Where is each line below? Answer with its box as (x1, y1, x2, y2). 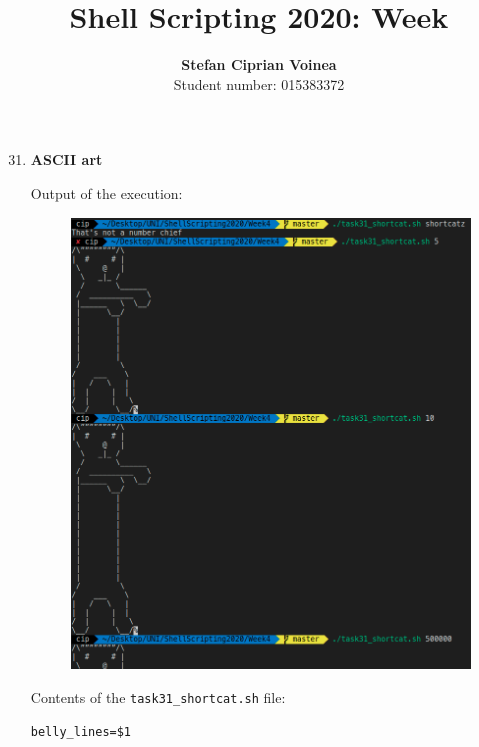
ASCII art (30, 149, 103, 170)
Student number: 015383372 (173, 73, 345, 94)
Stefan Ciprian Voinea (181, 54, 337, 75)
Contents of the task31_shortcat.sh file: (30, 686, 286, 707)
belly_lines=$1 (30, 724, 132, 739)
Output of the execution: (30, 182, 183, 203)
